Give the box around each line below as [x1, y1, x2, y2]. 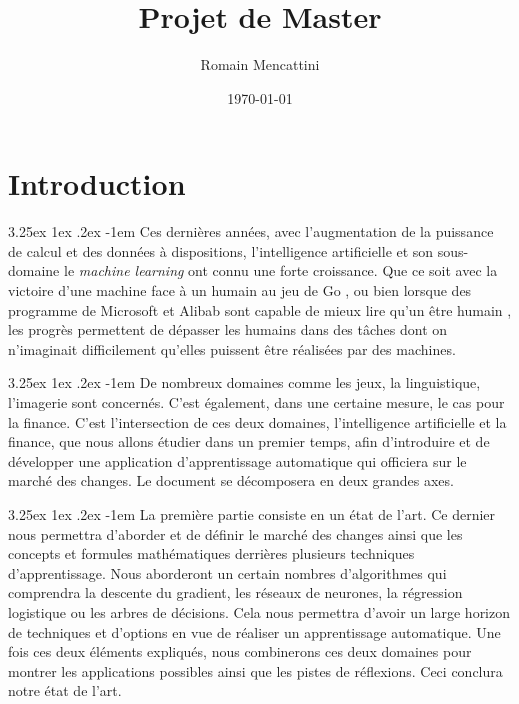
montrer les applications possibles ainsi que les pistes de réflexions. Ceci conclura [8, 660, 503, 681]
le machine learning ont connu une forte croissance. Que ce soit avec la [63, 260, 498, 281]
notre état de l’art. [8, 680, 122, 701]
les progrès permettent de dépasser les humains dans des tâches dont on [8, 319, 448, 340]
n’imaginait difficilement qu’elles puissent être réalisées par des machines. [8, 338, 456, 359]
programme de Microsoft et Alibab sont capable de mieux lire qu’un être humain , [8, 299, 512, 320]
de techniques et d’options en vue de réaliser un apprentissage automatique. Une [8, 621, 501, 642]
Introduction [8, 163, 186, 204]
